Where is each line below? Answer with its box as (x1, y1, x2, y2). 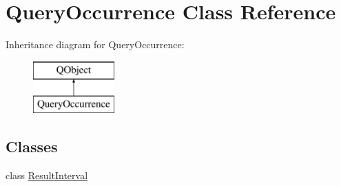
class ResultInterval (6, 168, 88, 183)
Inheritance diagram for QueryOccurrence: (6, 37, 185, 52)
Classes (6, 136, 58, 157)
